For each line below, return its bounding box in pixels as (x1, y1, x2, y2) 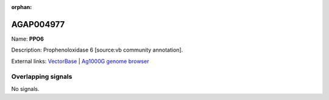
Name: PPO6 (11, 35, 44, 42)
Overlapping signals (11, 73, 73, 81)
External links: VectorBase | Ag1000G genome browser (11, 58, 149, 65)
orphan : (11, 4, 32, 10)
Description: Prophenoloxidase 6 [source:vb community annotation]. (11, 46, 183, 54)
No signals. (11, 85, 40, 92)
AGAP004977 (11, 19, 65, 30)
